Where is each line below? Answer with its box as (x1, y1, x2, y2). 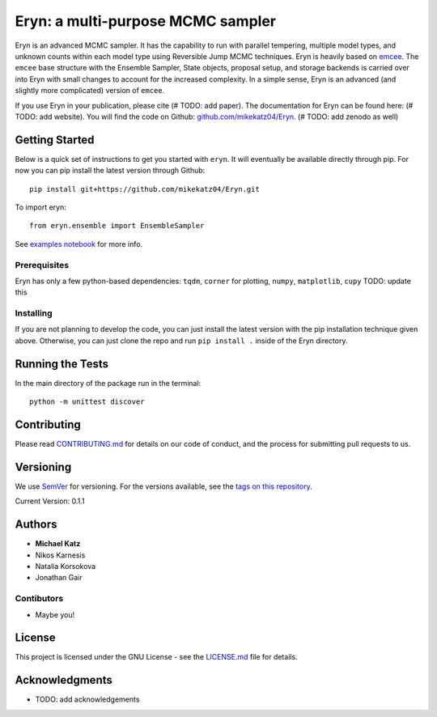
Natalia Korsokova (35, 562, 96, 571)
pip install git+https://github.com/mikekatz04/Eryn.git (29, 185, 261, 193)
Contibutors (15, 593, 64, 605)
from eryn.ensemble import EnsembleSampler (29, 221, 205, 231)
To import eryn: (15, 202, 66, 212)
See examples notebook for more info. (15, 239, 143, 248)
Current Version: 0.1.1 (15, 496, 85, 506)
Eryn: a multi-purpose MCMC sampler (15, 12, 277, 30)
